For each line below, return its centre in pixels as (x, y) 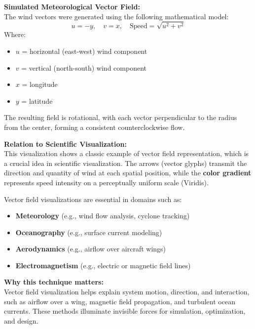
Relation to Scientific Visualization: (65, 144)
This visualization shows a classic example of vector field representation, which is (127, 153)
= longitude (40, 84)
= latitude (37, 101)
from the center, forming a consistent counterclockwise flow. (94, 127)
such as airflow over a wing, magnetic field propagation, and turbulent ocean (120, 301)
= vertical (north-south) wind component (84, 67)
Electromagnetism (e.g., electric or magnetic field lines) (103, 265)
